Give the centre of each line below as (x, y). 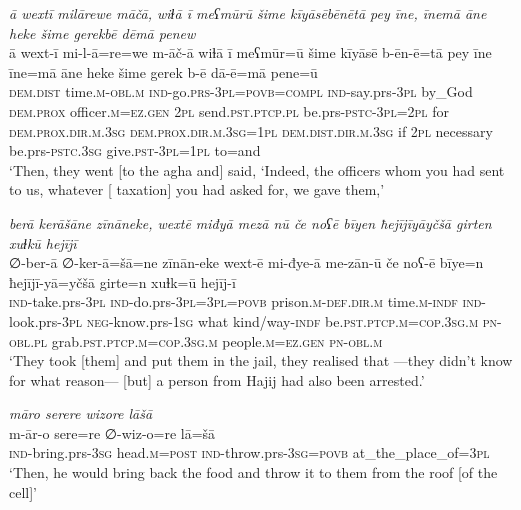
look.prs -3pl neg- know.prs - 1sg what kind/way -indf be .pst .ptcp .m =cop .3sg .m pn (253, 320)
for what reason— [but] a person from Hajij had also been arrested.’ (217, 379)
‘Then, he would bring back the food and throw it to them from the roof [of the (253, 472)
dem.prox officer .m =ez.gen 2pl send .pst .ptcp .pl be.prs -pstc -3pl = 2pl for (229, 110)
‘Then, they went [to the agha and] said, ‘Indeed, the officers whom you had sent (257, 169)
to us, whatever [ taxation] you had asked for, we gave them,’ (197, 189)
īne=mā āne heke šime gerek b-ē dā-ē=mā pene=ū (163, 71)
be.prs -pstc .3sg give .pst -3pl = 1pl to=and (135, 150)
